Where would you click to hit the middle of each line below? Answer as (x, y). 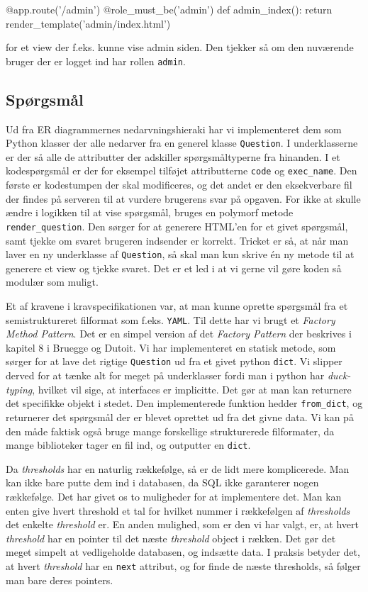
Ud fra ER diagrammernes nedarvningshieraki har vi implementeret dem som (174, 129)
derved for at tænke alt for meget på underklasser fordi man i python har (165, 375)
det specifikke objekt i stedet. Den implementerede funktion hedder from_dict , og (184, 403)
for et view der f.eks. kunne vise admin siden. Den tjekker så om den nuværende (180, 47)
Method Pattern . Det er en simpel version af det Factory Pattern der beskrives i (179, 334)
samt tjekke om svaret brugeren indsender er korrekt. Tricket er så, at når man (177, 240)
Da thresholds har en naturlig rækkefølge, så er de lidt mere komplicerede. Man (178, 468)
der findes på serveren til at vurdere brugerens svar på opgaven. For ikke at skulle (183, 198)
